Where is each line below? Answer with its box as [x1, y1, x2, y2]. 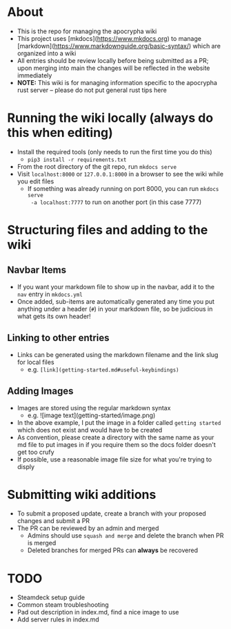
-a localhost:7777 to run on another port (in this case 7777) [30, 198, 202, 206]
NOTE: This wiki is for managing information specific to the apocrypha [17, 78, 217, 86]
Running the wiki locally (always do [7, 110, 214, 126]
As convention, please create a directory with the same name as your [17, 433, 214, 441]
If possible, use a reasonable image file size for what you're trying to [17, 455, 212, 464]
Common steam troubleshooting [17, 601, 109, 609]
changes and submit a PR [17, 517, 90, 525]
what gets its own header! [17, 312, 91, 320]
